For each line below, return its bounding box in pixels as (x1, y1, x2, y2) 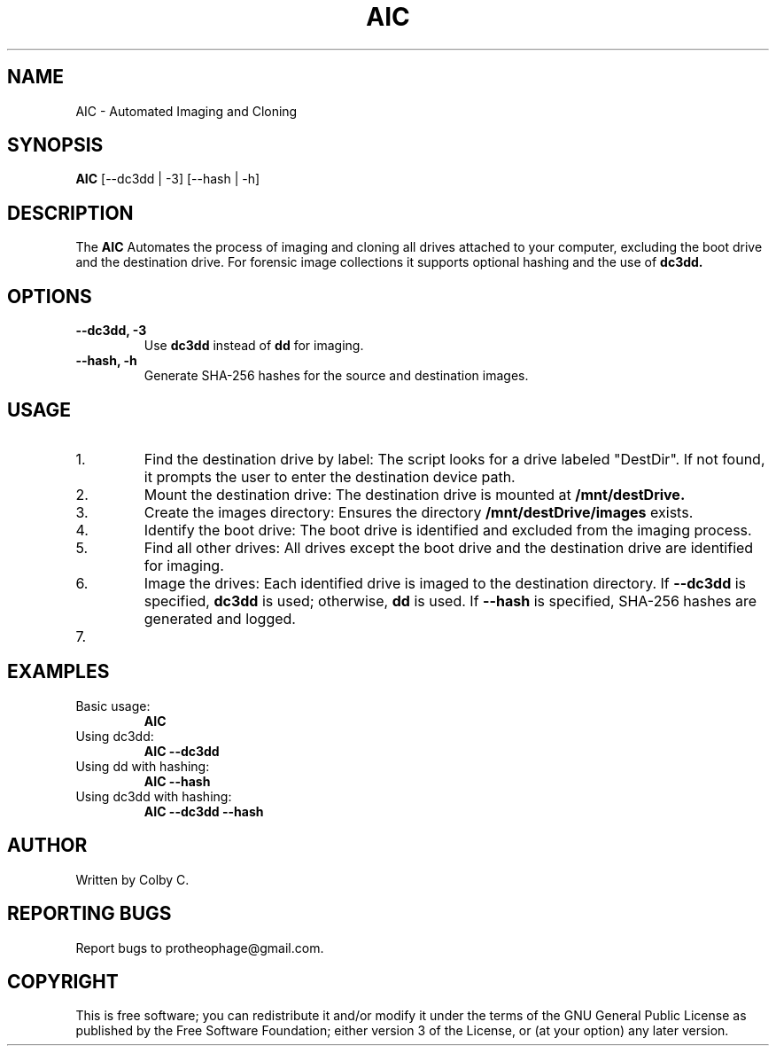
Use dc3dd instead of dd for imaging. (144, 338, 364, 354)
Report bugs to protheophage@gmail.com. (75, 940, 324, 955)
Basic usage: (75, 698, 151, 714)
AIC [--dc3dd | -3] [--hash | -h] (75, 171, 260, 187)
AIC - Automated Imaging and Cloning (75, 103, 298, 119)
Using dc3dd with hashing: (75, 788, 232, 804)
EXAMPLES (7, 660, 110, 683)
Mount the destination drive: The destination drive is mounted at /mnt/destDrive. (144, 485, 686, 503)
